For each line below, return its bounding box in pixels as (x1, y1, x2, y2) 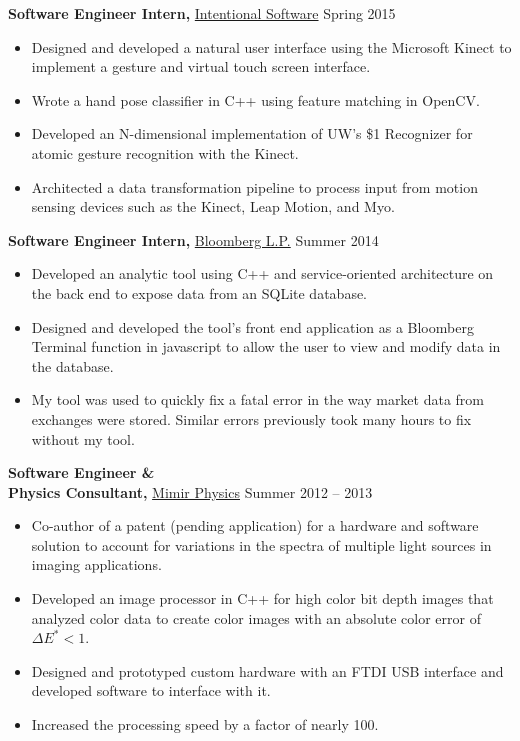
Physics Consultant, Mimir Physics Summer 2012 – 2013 (8, 481, 373, 502)
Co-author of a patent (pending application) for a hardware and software (31, 515, 479, 536)
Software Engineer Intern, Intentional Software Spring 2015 (8, 3, 396, 23)
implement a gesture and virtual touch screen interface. (31, 56, 371, 77)
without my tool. (31, 428, 135, 449)
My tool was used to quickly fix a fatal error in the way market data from (31, 389, 485, 410)
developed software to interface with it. (31, 680, 271, 701)
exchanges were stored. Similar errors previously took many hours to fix (31, 408, 472, 429)
